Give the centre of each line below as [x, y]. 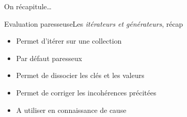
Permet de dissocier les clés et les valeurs [80, 75]
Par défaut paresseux [49, 58]
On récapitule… [28, 6]
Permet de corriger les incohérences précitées [86, 92]
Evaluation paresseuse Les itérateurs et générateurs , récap [94, 23]
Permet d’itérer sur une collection [69, 41]
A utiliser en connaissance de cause [71, 110]
